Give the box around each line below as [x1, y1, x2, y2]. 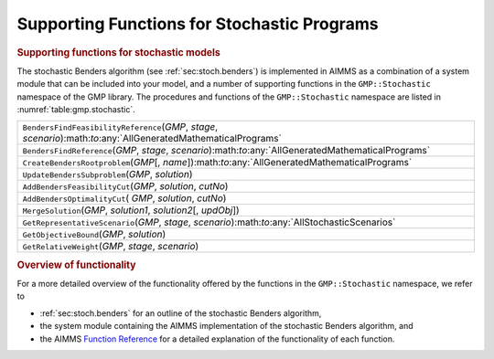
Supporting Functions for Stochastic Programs [16, 14, 379, 34]
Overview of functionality [16, 259, 136, 271]
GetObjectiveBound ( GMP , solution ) [22, 228, 166, 241]
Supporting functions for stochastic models [16, 46, 221, 58]
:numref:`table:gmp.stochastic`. [16, 103, 136, 114]
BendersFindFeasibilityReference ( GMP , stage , [22, 121, 219, 133]
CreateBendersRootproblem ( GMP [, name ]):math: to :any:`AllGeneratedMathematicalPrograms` [22, 156, 413, 169]
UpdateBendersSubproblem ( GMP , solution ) [22, 168, 193, 181]
